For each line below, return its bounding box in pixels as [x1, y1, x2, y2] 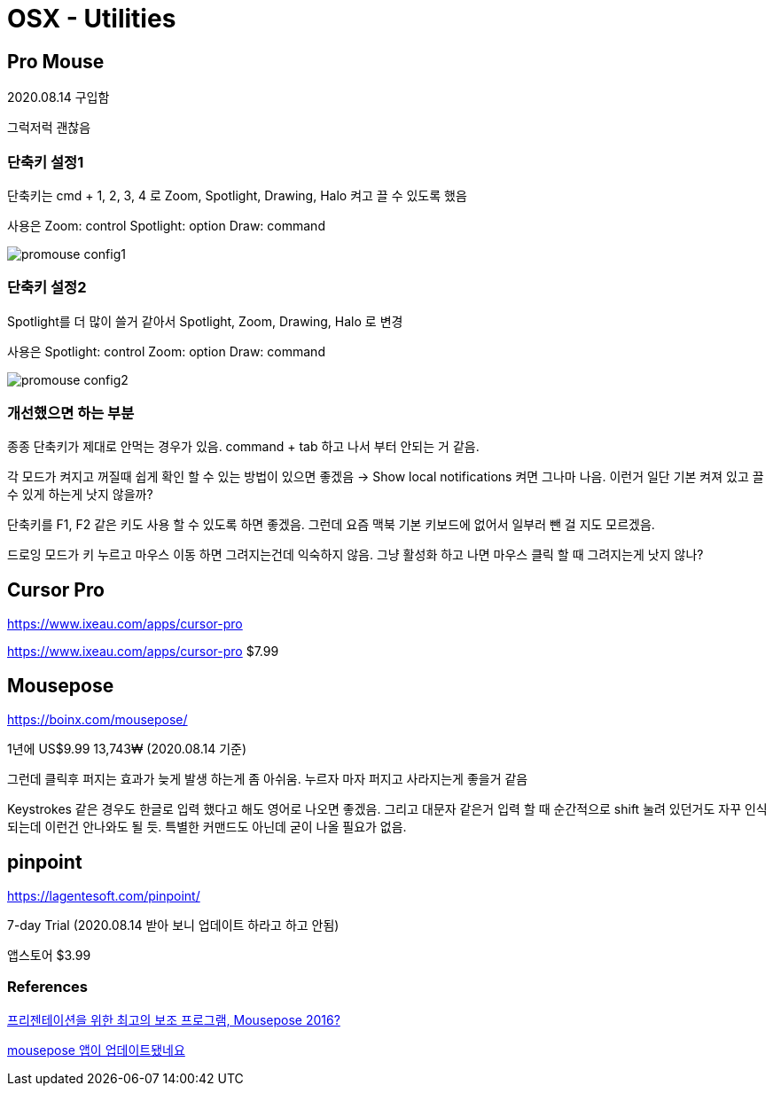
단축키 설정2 [7, 278, 87, 297]
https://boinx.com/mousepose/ [7, 712, 188, 728]
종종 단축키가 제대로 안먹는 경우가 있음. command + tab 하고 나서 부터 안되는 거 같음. [7, 439, 480, 455]
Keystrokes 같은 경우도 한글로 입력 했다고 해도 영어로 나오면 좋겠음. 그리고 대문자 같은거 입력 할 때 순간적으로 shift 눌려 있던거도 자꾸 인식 [7, 801, 768, 817]
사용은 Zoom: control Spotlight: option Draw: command [7, 217, 325, 233]
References [7, 978, 88, 996]
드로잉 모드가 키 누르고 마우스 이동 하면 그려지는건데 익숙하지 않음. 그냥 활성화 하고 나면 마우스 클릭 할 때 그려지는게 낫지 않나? [7, 547, 704, 563]
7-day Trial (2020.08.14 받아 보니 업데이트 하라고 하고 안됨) [7, 917, 340, 933]
